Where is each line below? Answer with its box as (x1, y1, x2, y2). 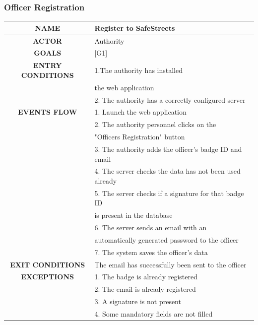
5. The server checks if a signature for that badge (94, 188, 244, 198)
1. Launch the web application (94, 107, 187, 117)
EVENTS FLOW (17, 107, 77, 117)
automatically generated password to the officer (94, 234, 239, 245)
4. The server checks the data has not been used (94, 166, 241, 176)
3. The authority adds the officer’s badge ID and (94, 143, 242, 154)
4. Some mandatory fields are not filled (94, 308, 213, 319)
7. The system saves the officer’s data (94, 247, 208, 257)
